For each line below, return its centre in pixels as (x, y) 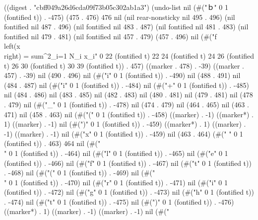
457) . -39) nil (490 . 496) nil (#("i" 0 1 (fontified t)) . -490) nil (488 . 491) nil (122, 75)
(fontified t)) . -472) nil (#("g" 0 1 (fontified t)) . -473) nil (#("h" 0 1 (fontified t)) (129, 192)
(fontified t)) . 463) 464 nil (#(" (52, 143)
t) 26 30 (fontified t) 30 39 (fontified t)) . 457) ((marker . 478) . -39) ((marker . (124, 65)
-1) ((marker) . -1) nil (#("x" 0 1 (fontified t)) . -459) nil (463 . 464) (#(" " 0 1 (124, 133)
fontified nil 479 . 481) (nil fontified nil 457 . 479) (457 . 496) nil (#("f (110, 36)
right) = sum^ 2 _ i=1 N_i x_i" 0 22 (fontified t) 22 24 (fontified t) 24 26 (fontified (129, 55)
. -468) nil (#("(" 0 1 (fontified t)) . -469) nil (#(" (80, 173)
